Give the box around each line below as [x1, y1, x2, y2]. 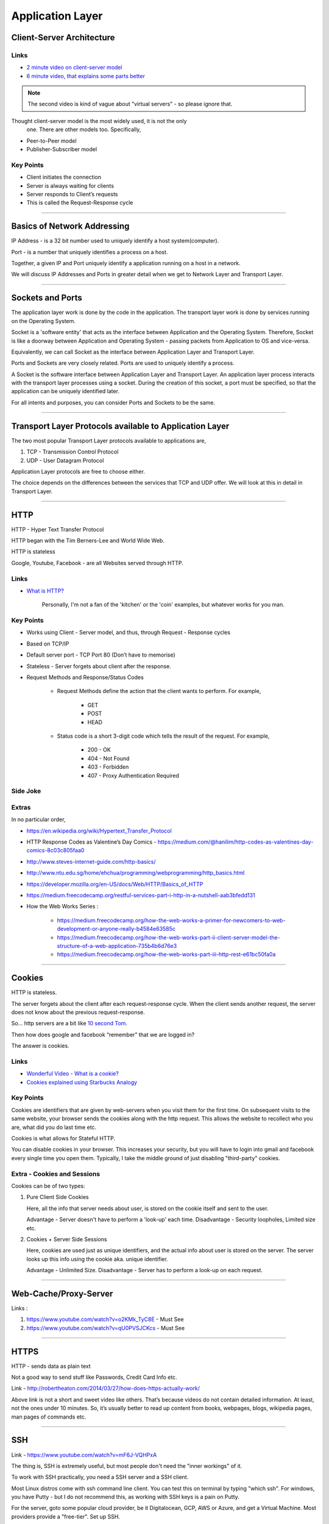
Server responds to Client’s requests [26, 190, 118, 198]
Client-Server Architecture [11, 32, 115, 43]
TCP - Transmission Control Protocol [26, 448, 119, 455]
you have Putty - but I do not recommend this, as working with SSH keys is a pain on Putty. [11, 1494, 240, 1501]
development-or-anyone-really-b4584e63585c [57, 925, 176, 933]
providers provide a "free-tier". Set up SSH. [11, 1512, 120, 1520]
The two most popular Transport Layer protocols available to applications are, [11, 436, 207, 444]
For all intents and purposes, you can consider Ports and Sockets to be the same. [11, 399, 216, 406]
